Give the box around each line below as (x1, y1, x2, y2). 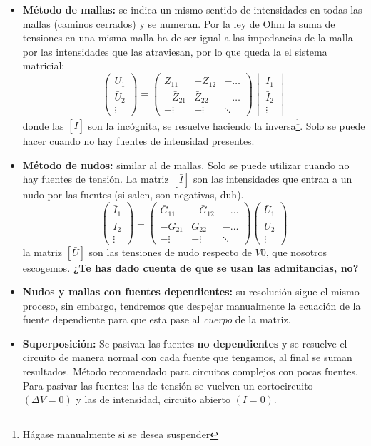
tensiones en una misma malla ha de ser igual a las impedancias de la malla (22, 30, 353, 45)
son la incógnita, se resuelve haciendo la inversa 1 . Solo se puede (88, 116, 365, 133)
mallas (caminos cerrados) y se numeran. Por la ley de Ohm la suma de (22, 16, 335, 31)
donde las (22, 118, 64, 133)
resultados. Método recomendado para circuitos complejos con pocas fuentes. (22, 364, 358, 379)
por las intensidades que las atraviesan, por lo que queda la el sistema (22, 44, 327, 59)
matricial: (22, 58, 65, 73)
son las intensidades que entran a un (193, 171, 352, 186)
